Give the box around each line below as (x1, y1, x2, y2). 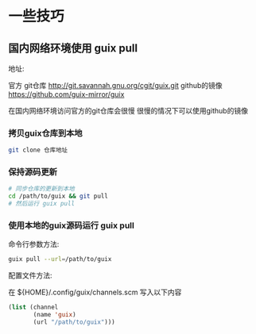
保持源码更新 (8, 167, 58, 178)
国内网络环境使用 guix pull (8, 41, 138, 55)
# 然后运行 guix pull (8, 200, 76, 208)
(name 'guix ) (33, 311, 77, 319)
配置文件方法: (8, 271, 53, 280)
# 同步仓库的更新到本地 (8, 185, 76, 193)
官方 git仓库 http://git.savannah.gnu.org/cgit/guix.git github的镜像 (8, 81, 223, 90)
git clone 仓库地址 (8, 146, 68, 155)
